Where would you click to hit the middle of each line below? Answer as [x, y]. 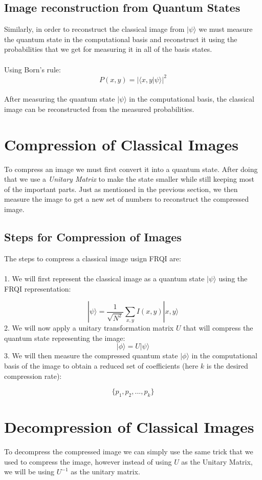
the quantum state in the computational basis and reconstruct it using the [121, 39]
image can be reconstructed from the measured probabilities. [99, 109]
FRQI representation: [38, 288]
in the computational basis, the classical [192, 99]
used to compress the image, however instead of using [88, 461]
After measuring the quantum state [60, 99]
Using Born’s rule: [32, 69]
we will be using [29, 472]
